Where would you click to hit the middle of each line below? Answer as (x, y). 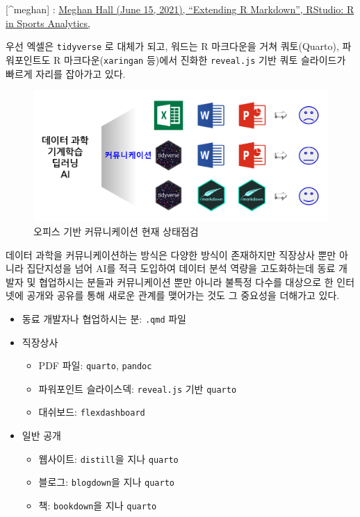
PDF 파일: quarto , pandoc (95, 365)
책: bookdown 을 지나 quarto (98, 505)
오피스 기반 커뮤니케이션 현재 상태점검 (116, 231)
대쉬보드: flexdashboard (92, 412)
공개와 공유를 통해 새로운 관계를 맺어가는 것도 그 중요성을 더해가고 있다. (183, 295)
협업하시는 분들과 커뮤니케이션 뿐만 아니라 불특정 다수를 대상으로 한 (186, 281)
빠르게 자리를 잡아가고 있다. (66, 73)
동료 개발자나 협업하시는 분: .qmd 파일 (104, 318)
